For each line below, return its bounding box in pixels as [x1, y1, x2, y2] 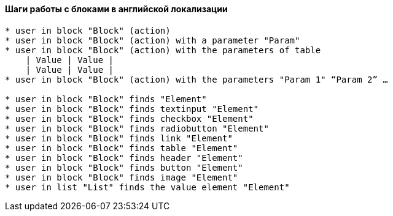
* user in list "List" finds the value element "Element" [5, 182, 290, 192]
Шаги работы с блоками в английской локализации [5, 4, 228, 14]
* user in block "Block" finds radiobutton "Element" [5, 123, 269, 133]
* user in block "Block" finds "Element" [5, 94, 207, 104]
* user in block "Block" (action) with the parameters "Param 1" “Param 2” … [5, 74, 388, 84]
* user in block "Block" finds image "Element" [5, 172, 238, 182]
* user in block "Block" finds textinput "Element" [5, 103, 259, 114]
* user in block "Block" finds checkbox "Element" [5, 113, 254, 124]
